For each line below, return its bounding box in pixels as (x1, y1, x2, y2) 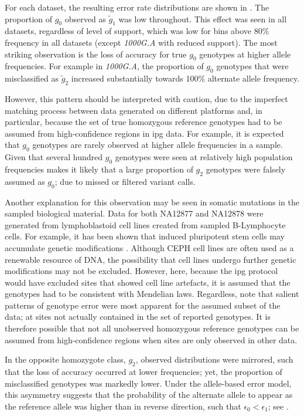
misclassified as (5, 72, 59, 84)
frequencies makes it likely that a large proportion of (5, 163, 193, 175)
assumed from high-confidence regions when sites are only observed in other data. (5, 333, 298, 346)
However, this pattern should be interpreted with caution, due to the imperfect (5, 92, 288, 104)
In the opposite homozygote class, (5, 353, 126, 366)
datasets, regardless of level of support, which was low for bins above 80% (5, 25, 269, 37)
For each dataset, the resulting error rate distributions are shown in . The (5, 1, 269, 13)
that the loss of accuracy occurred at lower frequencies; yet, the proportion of (5, 366, 282, 378)
